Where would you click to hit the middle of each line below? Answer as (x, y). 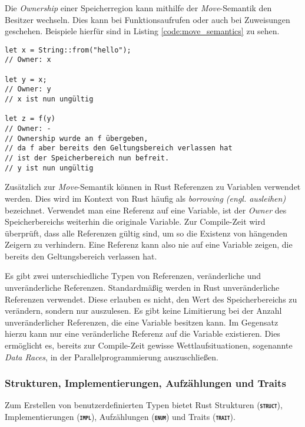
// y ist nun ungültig (49, 168)
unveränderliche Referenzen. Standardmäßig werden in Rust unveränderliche (142, 288)
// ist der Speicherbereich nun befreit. (87, 158)
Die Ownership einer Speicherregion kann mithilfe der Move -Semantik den (138, 8)
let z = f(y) (30, 119)
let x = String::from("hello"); (68, 50)
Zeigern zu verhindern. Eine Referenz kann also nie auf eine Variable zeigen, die (149, 244)
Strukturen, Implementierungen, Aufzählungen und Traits (145, 383)
